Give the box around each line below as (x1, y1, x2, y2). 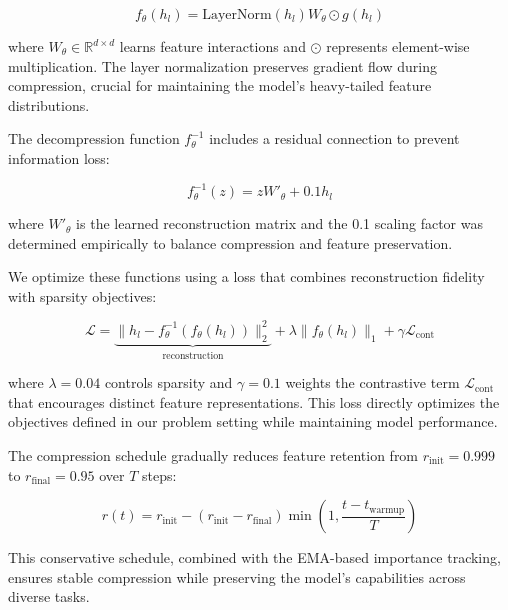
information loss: (8, 147, 110, 168)
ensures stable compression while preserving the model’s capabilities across (8, 566, 466, 587)
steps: (142, 464, 177, 485)
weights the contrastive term (285, 372, 460, 393)
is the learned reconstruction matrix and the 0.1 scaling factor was (76, 213, 483, 234)
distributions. (8, 94, 90, 115)
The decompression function (8, 128, 180, 149)
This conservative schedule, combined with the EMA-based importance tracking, (8, 547, 501, 568)
